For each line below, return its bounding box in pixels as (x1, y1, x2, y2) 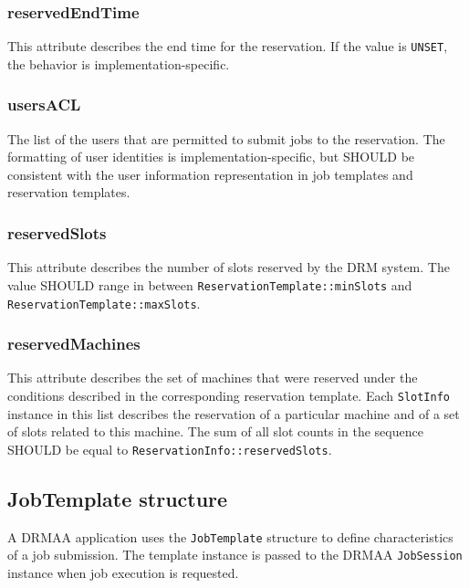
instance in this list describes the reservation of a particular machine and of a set (7, 404, 460, 423)
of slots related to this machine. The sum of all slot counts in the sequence (7, 422, 423, 441)
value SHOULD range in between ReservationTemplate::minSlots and (7, 275, 412, 294)
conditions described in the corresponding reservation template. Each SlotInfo (7, 386, 450, 404)
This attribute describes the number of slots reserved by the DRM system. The (7, 257, 450, 277)
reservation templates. (7, 183, 130, 202)
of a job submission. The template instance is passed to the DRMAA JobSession (7, 545, 463, 564)
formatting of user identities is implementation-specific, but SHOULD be (7, 147, 415, 166)
